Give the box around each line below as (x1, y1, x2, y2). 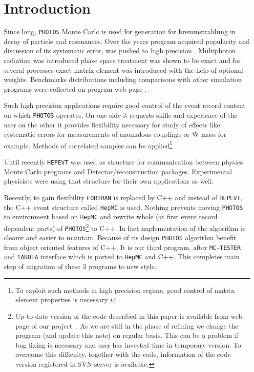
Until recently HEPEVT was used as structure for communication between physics (4, 157, 243, 167)
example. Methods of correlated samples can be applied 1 (4, 139, 172, 150)
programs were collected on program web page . (4, 83, 147, 94)
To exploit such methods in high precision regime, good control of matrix (15, 285, 234, 295)
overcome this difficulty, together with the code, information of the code (15, 349, 231, 359)
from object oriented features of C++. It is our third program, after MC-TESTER (4, 242, 241, 252)
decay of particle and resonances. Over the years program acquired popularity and (4, 36, 250, 46)
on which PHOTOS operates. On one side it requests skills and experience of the (4, 109, 237, 120)
